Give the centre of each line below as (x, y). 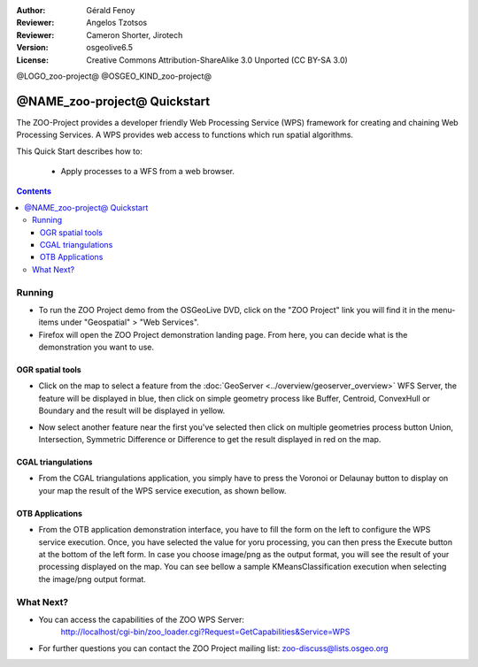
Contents (34, 191)
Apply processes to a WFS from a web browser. (147, 172)
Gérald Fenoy (111, 10)
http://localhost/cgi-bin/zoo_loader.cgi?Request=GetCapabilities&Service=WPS (205, 632)
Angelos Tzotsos (117, 23)
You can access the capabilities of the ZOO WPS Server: (142, 619)
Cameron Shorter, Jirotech (135, 34)
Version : (32, 48)
